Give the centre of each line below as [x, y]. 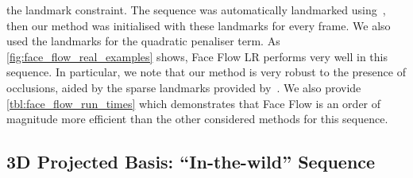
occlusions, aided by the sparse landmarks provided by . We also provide [184, 87]
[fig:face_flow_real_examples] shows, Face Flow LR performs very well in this [197, 56]
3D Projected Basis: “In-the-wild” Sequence [191, 162]
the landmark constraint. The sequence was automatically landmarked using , [196, 10]
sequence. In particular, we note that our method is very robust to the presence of [206, 72]
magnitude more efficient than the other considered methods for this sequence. [197, 119]
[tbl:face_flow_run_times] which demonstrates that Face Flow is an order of [194, 103]
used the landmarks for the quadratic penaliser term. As [143, 41]
